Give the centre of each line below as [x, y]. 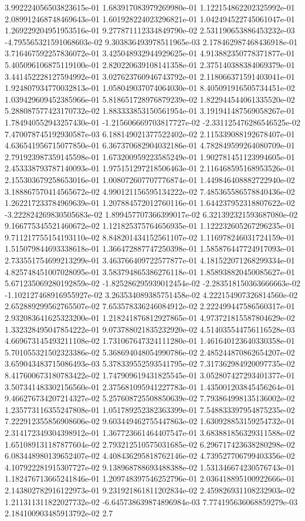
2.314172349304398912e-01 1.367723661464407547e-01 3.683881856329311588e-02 [150, 432]
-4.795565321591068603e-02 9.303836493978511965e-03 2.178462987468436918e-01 [151, 41]
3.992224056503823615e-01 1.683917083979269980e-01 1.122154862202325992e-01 [150, 7]
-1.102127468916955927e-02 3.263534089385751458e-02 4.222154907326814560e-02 [151, 294]
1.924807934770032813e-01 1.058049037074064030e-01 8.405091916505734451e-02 [150, 88]
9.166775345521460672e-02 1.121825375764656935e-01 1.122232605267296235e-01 [150, 226]
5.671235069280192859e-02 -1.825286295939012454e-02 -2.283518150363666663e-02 [152, 283]
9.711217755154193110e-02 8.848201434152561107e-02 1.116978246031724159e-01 [150, 237]
